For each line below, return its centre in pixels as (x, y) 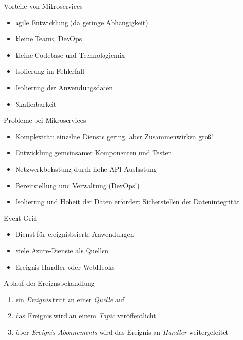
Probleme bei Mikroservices (45, 120)
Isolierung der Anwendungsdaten (64, 87)
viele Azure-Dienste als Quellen (62, 250)
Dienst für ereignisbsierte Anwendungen (75, 234)
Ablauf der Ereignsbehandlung (49, 283)
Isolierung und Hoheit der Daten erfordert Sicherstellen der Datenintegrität (127, 202)
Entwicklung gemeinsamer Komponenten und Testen (94, 153)
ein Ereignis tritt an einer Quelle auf (70, 299)
